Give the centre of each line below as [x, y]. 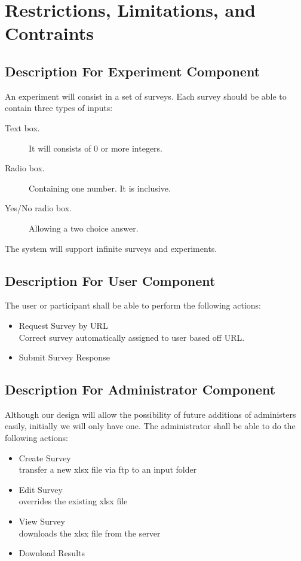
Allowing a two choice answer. [84, 228]
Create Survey [45, 457]
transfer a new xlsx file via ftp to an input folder [108, 469]
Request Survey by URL [63, 325]
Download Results [52, 553]
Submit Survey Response [64, 357]
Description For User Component [110, 280]
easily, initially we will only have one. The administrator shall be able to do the [150, 426]
